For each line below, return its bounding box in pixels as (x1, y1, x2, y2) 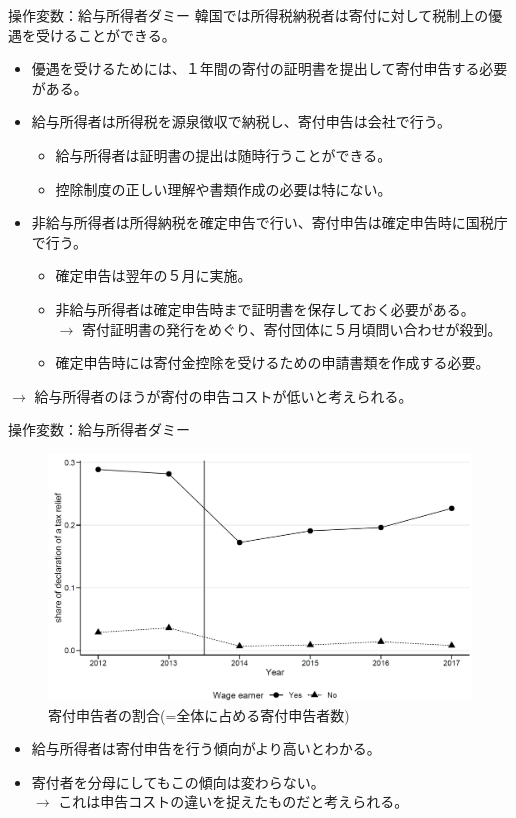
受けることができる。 (35, 24, 176, 45)
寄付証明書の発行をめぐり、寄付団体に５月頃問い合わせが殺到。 (81, 318, 502, 339)
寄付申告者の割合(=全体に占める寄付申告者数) (48, 704, 350, 725)
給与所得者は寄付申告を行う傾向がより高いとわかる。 (31, 738, 381, 759)
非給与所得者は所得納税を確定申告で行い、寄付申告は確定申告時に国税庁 (31, 212, 508, 233)
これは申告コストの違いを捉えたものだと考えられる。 (58, 791, 409, 812)
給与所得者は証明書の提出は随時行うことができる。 (55, 144, 392, 165)
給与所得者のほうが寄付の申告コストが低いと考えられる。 (34, 385, 413, 406)
